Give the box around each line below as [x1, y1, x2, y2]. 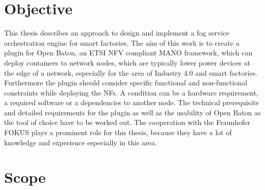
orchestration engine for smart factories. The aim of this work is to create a [4, 37, 240, 48]
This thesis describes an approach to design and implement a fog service [4, 27, 230, 38]
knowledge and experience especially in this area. [4, 137, 157, 147]
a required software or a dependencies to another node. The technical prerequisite [4, 97, 259, 108]
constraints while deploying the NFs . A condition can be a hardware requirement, [4, 87, 258, 98]
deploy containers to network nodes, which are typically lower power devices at [4, 57, 250, 68]
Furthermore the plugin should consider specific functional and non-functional [4, 77, 248, 88]
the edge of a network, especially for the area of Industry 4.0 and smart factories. [4, 67, 258, 78]
